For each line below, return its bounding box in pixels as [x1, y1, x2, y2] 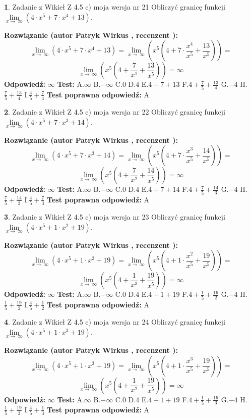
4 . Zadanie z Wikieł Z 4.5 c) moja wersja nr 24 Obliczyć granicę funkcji [4, 317, 225, 327]
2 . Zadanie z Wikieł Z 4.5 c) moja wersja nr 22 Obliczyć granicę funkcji [4, 107, 225, 117]
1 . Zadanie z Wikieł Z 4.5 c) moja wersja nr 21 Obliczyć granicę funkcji [4, 2, 225, 12]
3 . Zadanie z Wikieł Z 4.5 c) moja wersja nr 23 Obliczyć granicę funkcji [4, 212, 225, 222]
